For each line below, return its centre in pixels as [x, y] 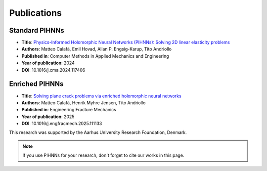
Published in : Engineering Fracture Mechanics [69, 110]
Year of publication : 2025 [48, 117]
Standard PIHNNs [37, 30]
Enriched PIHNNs [36, 84]
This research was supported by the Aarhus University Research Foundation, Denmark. [98, 132]
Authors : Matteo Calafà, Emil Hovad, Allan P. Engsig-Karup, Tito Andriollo [96, 49]
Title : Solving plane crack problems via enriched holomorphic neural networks [101, 96]
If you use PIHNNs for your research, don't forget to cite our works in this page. [103, 155]
